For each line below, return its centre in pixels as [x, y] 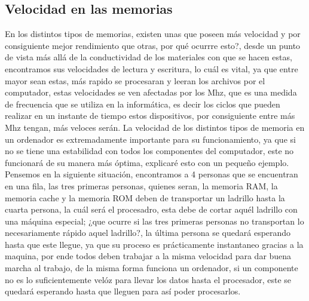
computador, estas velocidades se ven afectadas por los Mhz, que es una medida [151, 92]
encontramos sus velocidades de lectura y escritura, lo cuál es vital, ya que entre [152, 68]
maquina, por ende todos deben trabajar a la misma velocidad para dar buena [148, 256]
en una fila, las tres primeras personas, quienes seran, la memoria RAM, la [141, 185]
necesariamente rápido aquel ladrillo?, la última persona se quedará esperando [148, 233]
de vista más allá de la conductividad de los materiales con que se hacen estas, [149, 57]
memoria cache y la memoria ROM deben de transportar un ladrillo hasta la [145, 197]
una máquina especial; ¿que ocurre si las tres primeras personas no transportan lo [154, 221]
